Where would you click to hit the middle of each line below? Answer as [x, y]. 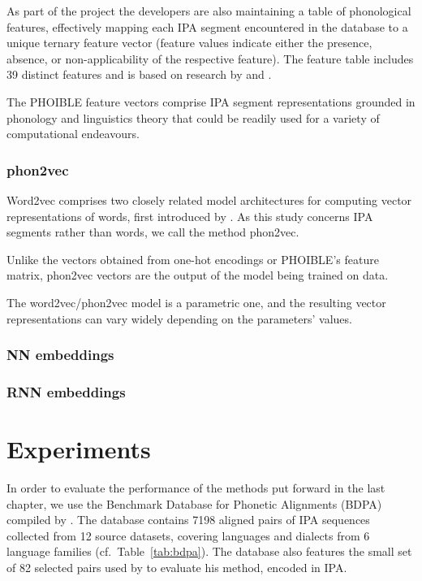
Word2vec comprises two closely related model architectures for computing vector [209, 199]
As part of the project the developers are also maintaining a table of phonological [209, 11]
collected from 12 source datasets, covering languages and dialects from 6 [188, 535]
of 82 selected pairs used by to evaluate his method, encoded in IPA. [177, 567]
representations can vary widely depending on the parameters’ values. [179, 318]
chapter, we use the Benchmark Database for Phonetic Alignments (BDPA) [194, 503]
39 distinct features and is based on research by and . [139, 74]
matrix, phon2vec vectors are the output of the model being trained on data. [198, 275]
